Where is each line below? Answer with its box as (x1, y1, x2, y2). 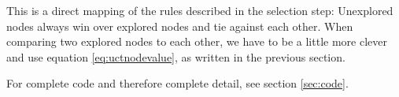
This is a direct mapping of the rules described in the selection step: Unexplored (6, 2, 393, 18)
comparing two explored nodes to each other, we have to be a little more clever (6, 33, 387, 50)
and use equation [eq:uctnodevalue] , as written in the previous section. (6, 48, 345, 65)
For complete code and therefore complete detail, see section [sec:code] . (6, 75, 349, 91)
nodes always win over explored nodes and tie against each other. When (6, 17, 353, 34)
